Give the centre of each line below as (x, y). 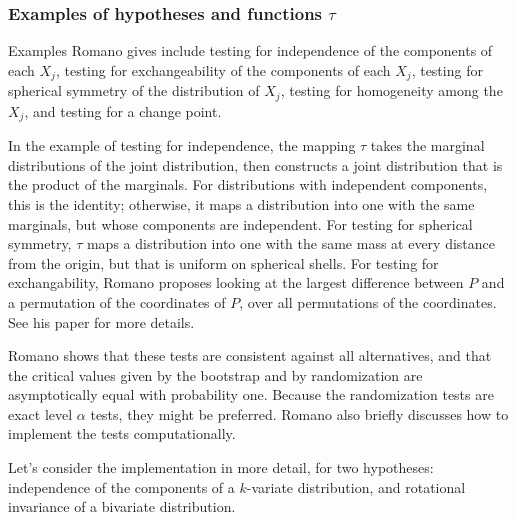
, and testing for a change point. (123, 110)
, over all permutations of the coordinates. (368, 301)
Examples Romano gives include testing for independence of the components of (250, 50)
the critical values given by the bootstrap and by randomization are (215, 374)
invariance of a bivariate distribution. (122, 506)
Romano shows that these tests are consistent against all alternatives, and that (250, 355)
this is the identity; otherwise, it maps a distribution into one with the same (241, 203)
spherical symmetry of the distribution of (134, 90)
